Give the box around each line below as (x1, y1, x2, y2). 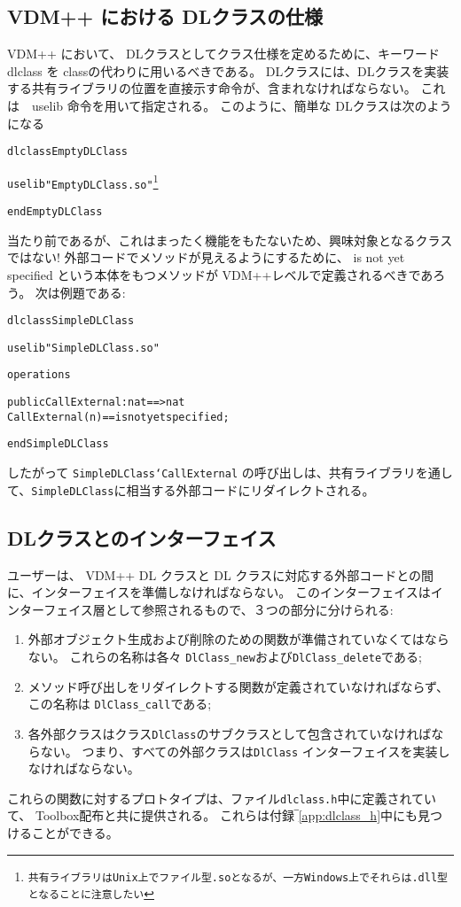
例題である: (59, 283, 126, 301)
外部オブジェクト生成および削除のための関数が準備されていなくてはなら (27, 630, 449, 648)
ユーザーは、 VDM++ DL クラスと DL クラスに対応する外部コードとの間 (7, 565, 434, 584)
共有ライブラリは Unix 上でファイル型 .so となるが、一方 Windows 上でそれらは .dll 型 (27, 871, 448, 884)
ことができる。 (31, 824, 119, 842)
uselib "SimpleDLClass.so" (7, 341, 160, 354)
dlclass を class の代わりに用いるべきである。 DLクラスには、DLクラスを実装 (7, 61, 449, 80)
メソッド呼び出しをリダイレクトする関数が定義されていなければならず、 (27, 677, 449, 695)
